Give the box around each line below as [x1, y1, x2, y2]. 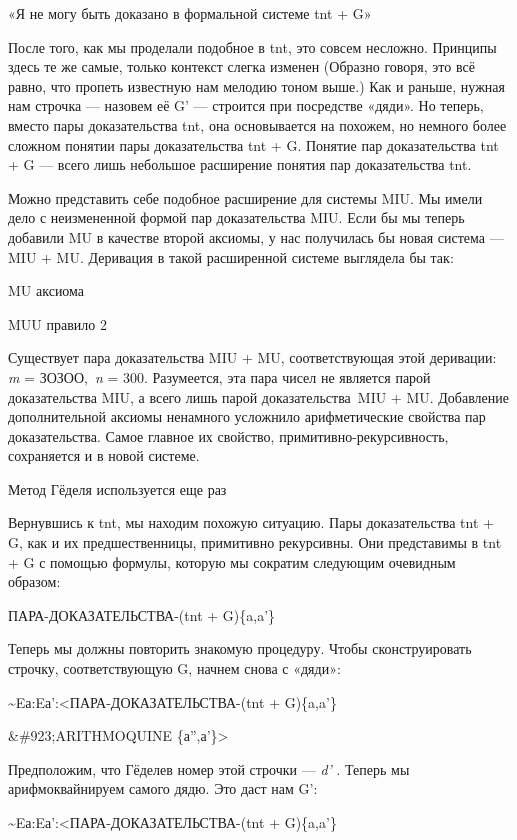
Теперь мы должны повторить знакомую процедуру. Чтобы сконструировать [8, 638, 472, 659]
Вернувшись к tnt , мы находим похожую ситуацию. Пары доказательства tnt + [8, 512, 494, 533]
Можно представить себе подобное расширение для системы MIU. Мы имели [8, 187, 483, 208]
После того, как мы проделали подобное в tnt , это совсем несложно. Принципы [8, 36, 497, 57]
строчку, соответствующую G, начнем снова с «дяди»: [8, 658, 341, 679]
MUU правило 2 [8, 313, 107, 334]
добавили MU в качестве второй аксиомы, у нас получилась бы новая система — [8, 226, 504, 247]
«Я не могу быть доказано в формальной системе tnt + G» [8, 3, 372, 23]
